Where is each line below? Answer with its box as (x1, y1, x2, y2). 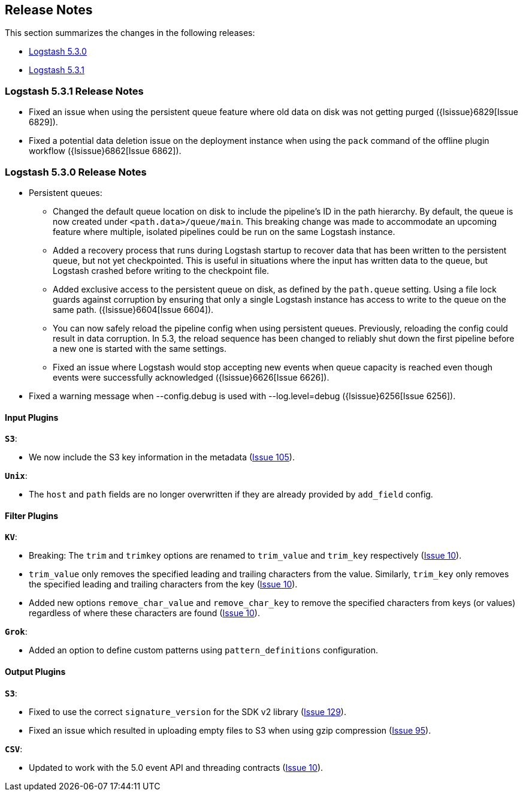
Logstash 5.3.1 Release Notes (5, 85, 144, 97)
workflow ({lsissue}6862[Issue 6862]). (29, 146, 182, 156)
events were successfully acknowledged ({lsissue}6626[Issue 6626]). (53, 372, 329, 382)
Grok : (5, 626, 28, 637)
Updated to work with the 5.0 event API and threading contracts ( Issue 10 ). (29, 762, 324, 773)
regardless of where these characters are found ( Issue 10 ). (29, 608, 260, 619)
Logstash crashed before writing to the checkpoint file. (53, 265, 270, 276)
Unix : (5, 471, 28, 481)
